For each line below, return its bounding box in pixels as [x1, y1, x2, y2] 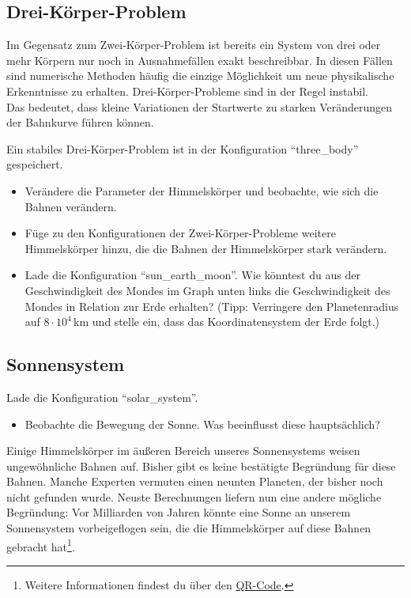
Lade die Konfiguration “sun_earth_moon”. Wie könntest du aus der [25, 267, 360, 283]
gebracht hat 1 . [6, 536, 75, 554]
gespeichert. [6, 156, 63, 172]
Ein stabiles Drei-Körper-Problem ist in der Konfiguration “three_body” [6, 140, 359, 157]
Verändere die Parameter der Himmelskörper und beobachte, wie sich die [25, 182, 379, 199]
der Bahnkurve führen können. [6, 114, 154, 131]
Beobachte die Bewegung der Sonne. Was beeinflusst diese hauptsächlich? [25, 415, 380, 432]
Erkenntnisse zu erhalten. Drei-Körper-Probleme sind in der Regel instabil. [6, 82, 368, 99]
